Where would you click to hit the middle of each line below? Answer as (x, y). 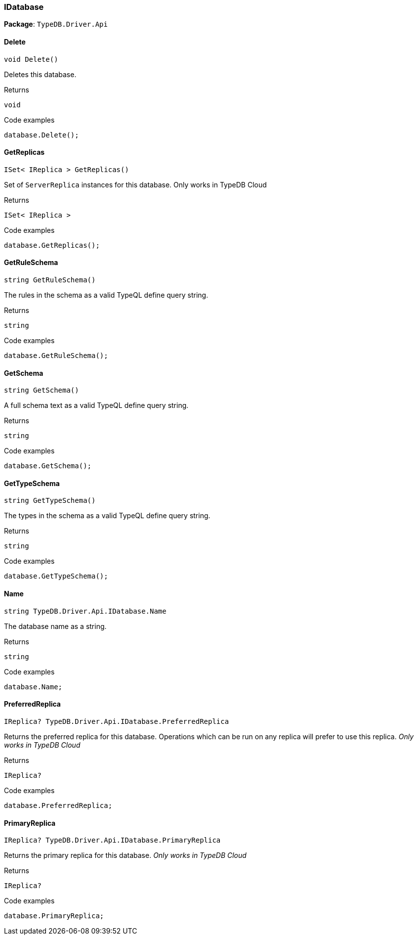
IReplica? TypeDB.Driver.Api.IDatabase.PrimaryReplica (112, 840)
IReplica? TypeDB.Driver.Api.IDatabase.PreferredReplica (117, 721)
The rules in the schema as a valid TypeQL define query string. (106, 295)
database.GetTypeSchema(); (56, 576)
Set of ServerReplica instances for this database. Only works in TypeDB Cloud (135, 184)
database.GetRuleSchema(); (56, 356)
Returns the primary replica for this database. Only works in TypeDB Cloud (125, 855)
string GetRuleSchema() (50, 280)
